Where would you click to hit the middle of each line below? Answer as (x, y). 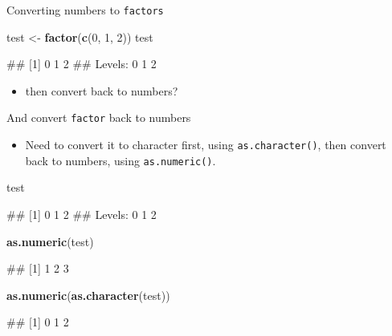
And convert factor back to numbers (99, 117)
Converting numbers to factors (85, 10)
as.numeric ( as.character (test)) (88, 295)
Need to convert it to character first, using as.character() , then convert (206, 145)
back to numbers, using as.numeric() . (120, 160)
